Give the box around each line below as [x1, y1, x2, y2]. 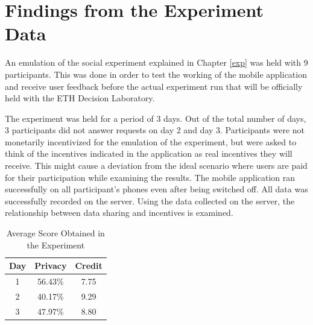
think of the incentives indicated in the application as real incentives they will [5, 147, 292, 160]
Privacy [34, 259, 67, 272]
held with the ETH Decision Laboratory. [5, 92, 155, 104]
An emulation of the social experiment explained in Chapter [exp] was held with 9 [5, 56, 308, 69]
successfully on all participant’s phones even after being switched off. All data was [5, 183, 308, 195]
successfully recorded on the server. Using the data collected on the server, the [5, 194, 295, 207]
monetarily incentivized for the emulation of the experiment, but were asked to [5, 135, 297, 148]
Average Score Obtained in [6, 227, 105, 239]
